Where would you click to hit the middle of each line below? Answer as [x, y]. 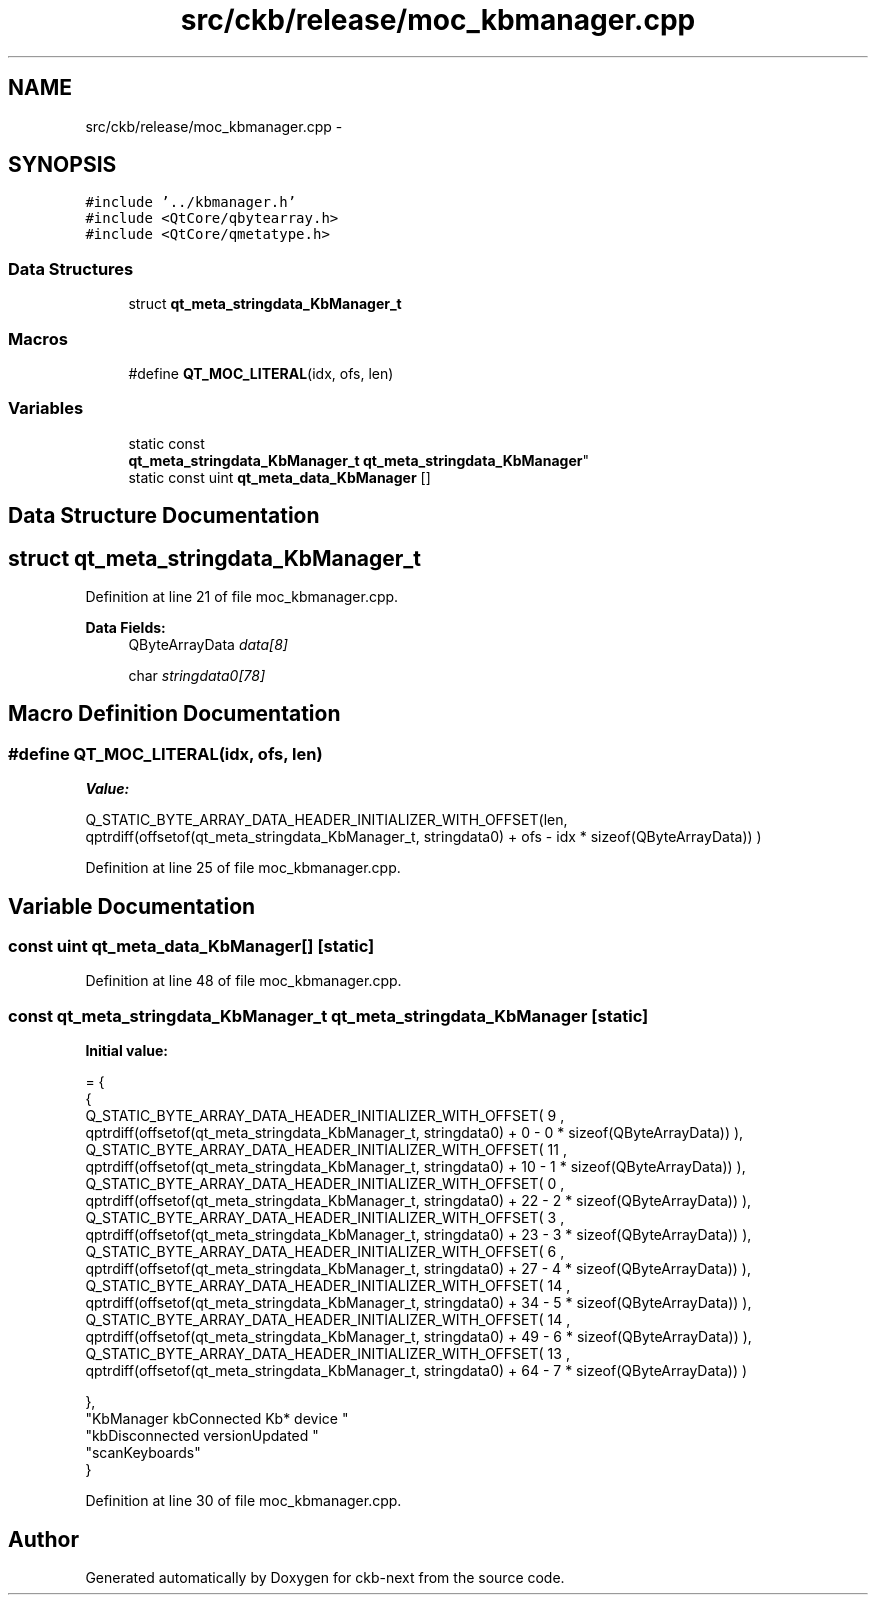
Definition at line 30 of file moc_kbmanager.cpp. [243, 1501]
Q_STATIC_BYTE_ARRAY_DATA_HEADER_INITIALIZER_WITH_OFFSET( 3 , [325, 1218]
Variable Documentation [132, 906]
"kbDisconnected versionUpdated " [202, 1436]
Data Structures [71, 268]
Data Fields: [125, 627]
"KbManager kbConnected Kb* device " [217, 1419]
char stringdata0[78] [197, 675]
